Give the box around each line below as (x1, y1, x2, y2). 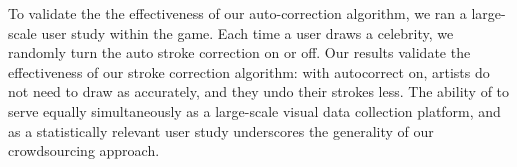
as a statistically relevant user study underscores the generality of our (8, 120, 434, 141)
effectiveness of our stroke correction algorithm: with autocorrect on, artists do (8, 61, 490, 82)
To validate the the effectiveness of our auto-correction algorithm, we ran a (8, 3, 467, 23)
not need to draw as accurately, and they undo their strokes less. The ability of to (8, 81, 510, 102)
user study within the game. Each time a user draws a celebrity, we (41, 22, 454, 43)
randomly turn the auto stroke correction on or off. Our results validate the (8, 42, 471, 63)
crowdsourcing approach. (8, 140, 160, 161)
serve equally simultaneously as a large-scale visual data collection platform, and (8, 100, 501, 121)
